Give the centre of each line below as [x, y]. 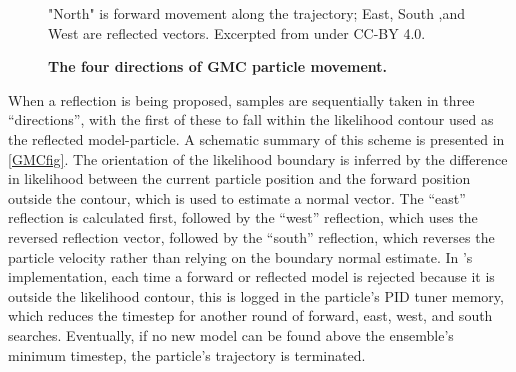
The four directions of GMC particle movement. [218, 66]
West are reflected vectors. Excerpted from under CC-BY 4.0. [237, 32]
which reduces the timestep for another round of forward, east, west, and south [250, 315]
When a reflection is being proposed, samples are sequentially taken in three [241, 99]
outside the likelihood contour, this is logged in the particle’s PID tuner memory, [256, 295]
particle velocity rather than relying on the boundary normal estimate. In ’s [240, 256]
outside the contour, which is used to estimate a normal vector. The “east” [237, 197]
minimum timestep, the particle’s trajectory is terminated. [187, 354]
